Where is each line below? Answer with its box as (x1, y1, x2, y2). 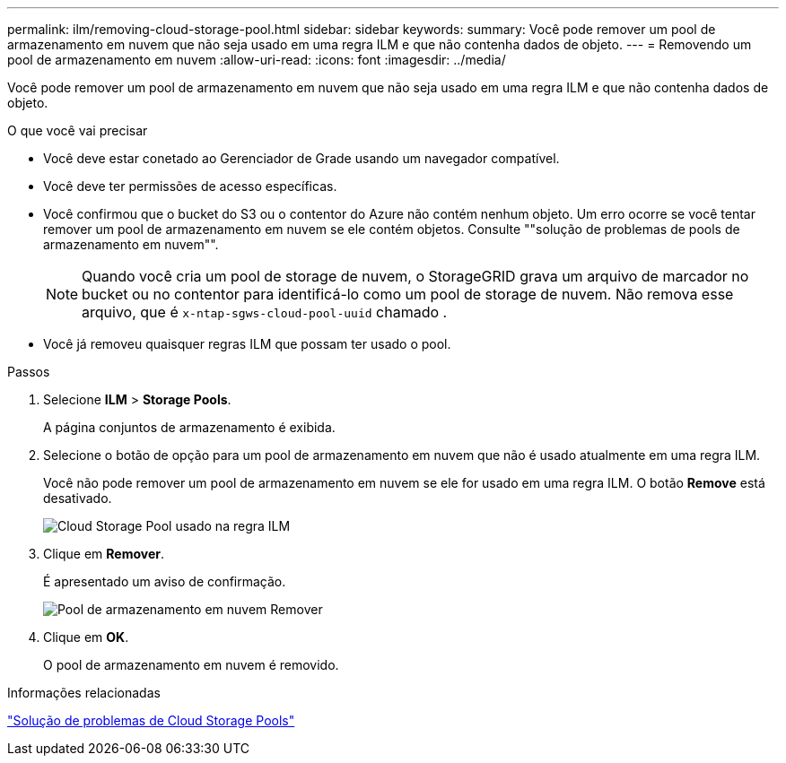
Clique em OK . (43, 629, 129, 645)
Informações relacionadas (7, 685, 161, 700)
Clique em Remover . (43, 546, 165, 561)
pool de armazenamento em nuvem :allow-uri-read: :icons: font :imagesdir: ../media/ (7, 52, 506, 67)
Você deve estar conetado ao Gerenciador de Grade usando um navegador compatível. (43, 151, 560, 166)
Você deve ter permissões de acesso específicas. (43, 178, 337, 194)
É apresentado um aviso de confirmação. (43, 574, 286, 589)
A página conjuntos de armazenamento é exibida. (43, 420, 336, 435)
